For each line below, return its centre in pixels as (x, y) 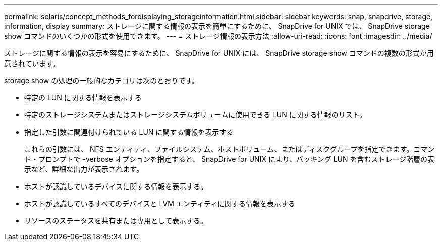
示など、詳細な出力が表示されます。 (84, 169)
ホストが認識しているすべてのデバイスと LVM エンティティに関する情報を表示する (160, 203)
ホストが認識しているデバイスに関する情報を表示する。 (116, 186)
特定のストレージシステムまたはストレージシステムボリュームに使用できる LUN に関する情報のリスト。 (196, 115)
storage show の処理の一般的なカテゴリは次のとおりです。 (101, 80)
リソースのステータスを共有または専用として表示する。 (116, 221)
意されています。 (32, 63)
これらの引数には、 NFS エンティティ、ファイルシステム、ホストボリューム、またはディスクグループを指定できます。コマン (230, 149)
